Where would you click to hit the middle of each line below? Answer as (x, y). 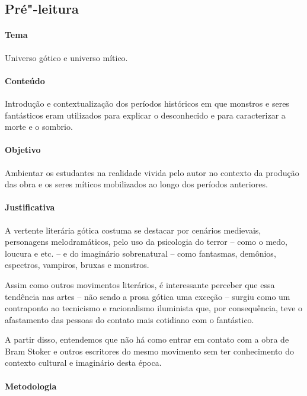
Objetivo (23, 150)
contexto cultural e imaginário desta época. (83, 363)
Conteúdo (25, 80)
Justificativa (30, 207)
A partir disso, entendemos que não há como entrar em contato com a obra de (147, 339)
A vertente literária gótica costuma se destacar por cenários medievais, (133, 230)
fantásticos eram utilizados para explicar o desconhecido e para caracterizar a (145, 115)
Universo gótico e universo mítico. (66, 57)
